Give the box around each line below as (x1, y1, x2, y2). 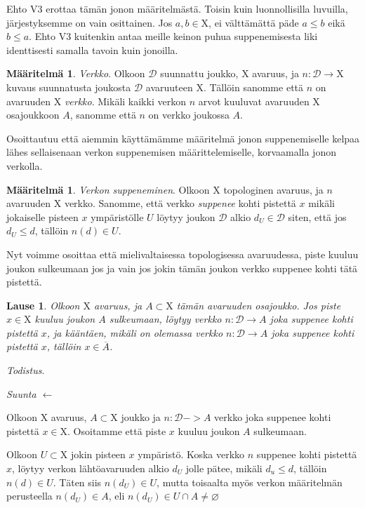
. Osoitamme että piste (67, 423, 166, 438)
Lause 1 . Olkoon (6, 298, 80, 312)
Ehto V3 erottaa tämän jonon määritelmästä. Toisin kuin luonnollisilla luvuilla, (6, 1, 348, 15)
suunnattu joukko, (160, 66, 239, 81)
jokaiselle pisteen (6, 209, 79, 224)
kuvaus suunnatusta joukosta (6, 79, 131, 94)
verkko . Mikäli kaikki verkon (64, 93, 186, 108)
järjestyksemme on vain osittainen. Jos (6, 15, 173, 29)
